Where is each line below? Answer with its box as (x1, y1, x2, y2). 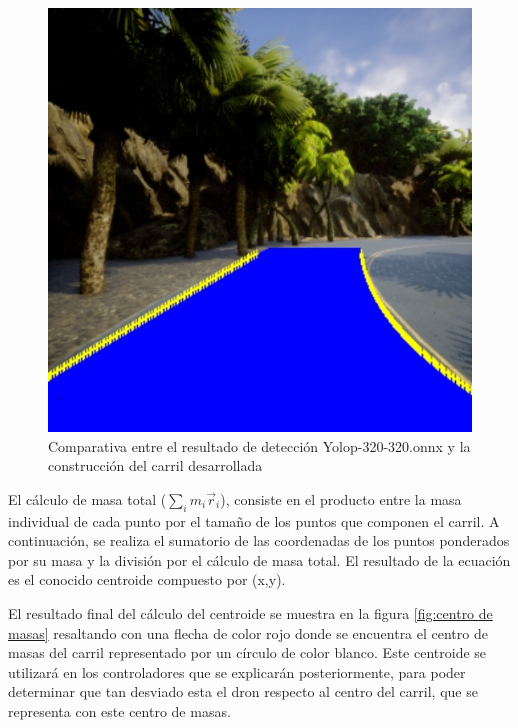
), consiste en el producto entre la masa (220, 488, 462, 509)
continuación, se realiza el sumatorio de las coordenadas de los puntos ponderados (8, 530, 510, 551)
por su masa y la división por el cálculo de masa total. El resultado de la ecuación (8, 549, 511, 570)
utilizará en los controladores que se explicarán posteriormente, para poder (8, 661, 466, 682)
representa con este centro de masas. (8, 700, 231, 721)
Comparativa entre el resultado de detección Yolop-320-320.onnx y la (48, 435, 471, 456)
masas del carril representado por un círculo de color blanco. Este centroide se (8, 642, 487, 663)
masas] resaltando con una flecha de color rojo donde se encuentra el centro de (8, 622, 488, 643)
